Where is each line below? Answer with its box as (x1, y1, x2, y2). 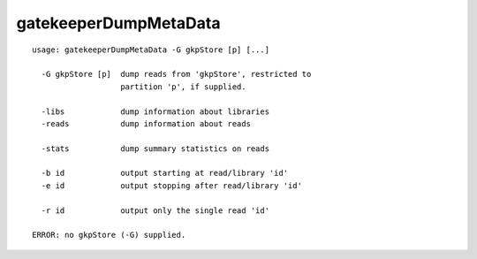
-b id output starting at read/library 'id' (41, 168, 289, 179)
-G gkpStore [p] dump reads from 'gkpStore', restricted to (41, 69, 312, 80)
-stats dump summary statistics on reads (41, 143, 269, 154)
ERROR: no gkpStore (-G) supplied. (32, 230, 186, 240)
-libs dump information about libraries (41, 106, 269, 117)
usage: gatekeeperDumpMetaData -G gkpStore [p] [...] (32, 44, 269, 55)
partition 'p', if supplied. (120, 81, 246, 92)
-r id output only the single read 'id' (41, 205, 269, 216)
